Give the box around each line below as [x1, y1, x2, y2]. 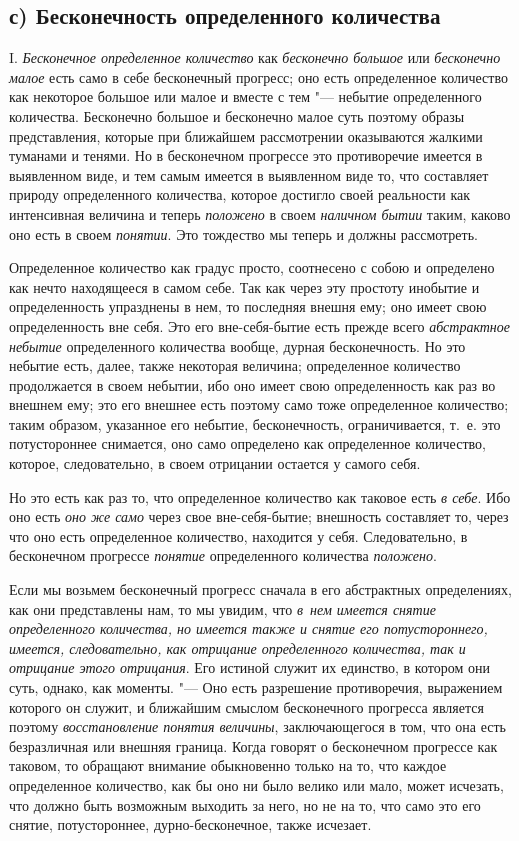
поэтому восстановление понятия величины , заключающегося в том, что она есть [9, 716, 506, 737]
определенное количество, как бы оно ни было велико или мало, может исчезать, [9, 774, 504, 795]
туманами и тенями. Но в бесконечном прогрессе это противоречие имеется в [9, 145, 483, 166]
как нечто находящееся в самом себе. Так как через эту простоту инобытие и [9, 276, 480, 297]
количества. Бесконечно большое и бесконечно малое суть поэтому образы [9, 105, 465, 126]
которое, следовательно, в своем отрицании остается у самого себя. [9, 453, 421, 474]
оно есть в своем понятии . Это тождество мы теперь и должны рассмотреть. [9, 223, 478, 244]
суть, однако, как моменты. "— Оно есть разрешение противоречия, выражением [9, 677, 503, 698]
